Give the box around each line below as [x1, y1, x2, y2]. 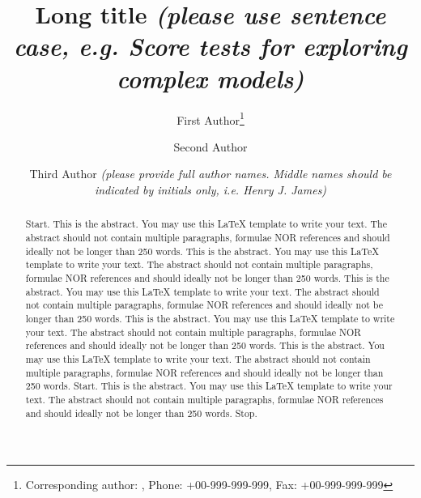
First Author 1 [176, 109, 245, 128]
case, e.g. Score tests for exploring [14, 29, 407, 63]
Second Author [173, 138, 248, 155]
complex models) [117, 61, 304, 95]
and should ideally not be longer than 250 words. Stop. [25, 406, 257, 419]
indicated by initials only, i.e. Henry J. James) [94, 181, 327, 198]
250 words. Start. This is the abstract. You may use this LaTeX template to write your [25, 379, 393, 393]
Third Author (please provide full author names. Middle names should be [29, 165, 392, 182]
